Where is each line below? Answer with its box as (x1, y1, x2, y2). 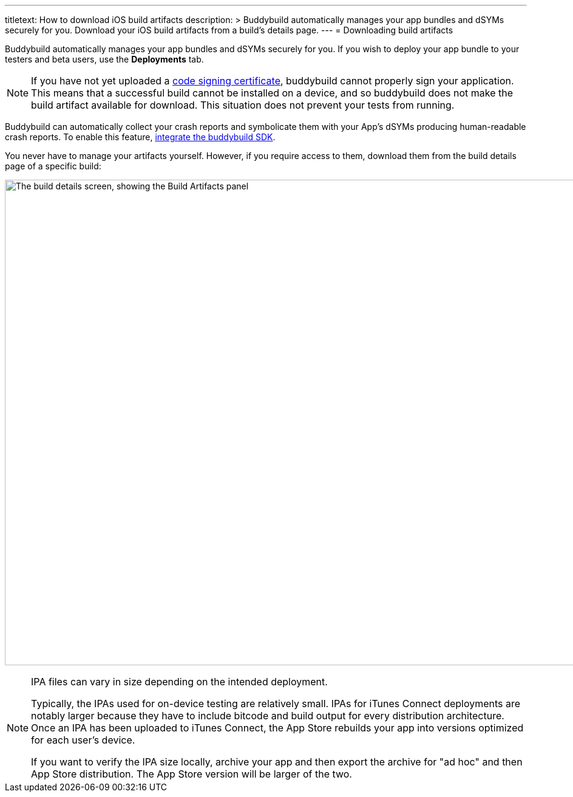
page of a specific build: (5, 161, 101, 171)
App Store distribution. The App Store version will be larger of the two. (31, 768, 352, 780)
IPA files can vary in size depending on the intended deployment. (31, 676, 328, 688)
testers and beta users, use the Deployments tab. (5, 54, 204, 64)
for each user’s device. (31, 734, 135, 746)
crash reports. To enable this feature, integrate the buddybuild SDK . (5, 132, 276, 142)
